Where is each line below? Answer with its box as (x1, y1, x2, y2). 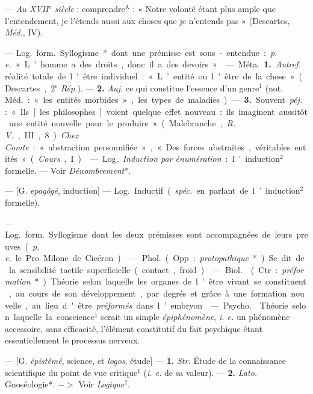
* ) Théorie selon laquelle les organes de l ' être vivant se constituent (34, 275, 306, 288)
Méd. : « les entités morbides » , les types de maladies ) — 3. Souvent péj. (5, 93, 303, 106)
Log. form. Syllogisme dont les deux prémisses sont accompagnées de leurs (5, 228, 293, 241)
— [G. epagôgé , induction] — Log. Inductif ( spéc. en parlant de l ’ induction (5, 184, 300, 197)
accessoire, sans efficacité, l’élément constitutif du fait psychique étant (5, 322, 262, 334)
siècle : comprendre (54, 2, 125, 14)
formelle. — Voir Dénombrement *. (5, 164, 131, 176)
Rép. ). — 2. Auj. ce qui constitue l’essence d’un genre (61, 81, 259, 94)
